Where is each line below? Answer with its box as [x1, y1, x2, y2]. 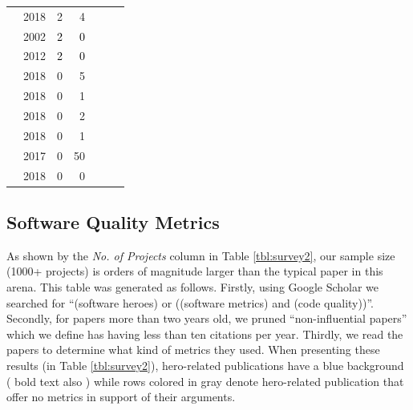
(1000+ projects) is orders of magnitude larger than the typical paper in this [6, 263, 383, 279]
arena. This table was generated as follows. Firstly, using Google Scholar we [6, 278, 379, 295]
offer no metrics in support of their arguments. [6, 388, 236, 405]
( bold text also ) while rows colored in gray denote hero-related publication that [6, 372, 404, 389]
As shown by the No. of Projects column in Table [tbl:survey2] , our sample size [6, 247, 395, 263]
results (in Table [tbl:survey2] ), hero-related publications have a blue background [6, 356, 404, 373]
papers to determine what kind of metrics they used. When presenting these [6, 341, 380, 358]
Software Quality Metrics [6, 209, 220, 234]
